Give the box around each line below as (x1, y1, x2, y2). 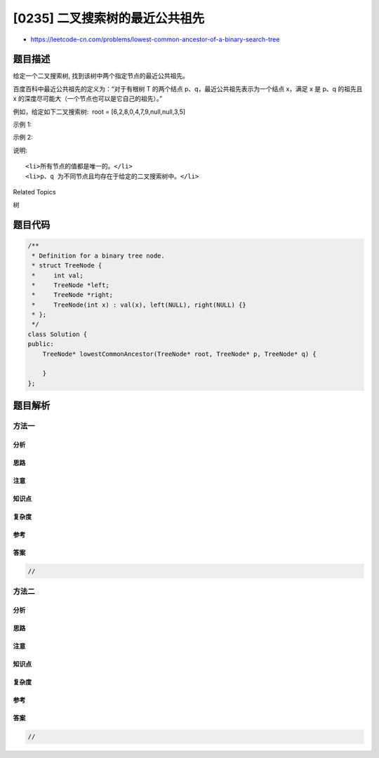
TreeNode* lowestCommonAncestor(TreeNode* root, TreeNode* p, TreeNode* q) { (42, 350, 317, 358)
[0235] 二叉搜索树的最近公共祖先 (13, 11, 205, 26)
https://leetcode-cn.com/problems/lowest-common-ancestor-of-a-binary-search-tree (30, 35, 280, 44)
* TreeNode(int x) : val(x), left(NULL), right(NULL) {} (32, 300, 246, 309)
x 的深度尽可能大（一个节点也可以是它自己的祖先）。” (13, 95, 163, 103)
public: (27, 340, 54, 348)
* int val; (32, 271, 84, 279)
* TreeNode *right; (32, 291, 114, 299)
